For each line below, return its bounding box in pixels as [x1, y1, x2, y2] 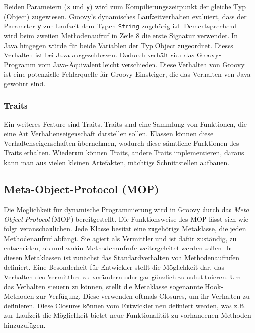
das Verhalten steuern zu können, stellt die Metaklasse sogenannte [4, 281, 203, 291]
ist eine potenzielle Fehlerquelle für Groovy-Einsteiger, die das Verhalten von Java [4, 69, 251, 79]
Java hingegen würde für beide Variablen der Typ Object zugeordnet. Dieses [4, 40, 233, 50]
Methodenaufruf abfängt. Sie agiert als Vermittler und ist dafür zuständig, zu [4, 233, 237, 243]
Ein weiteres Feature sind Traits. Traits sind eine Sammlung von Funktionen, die [4, 118, 247, 129]
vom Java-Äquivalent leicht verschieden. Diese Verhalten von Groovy [38, 59, 245, 69]
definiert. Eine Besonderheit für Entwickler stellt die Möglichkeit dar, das [4, 262, 225, 272]
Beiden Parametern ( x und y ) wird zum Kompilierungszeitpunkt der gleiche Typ [4, 1, 246, 11]
